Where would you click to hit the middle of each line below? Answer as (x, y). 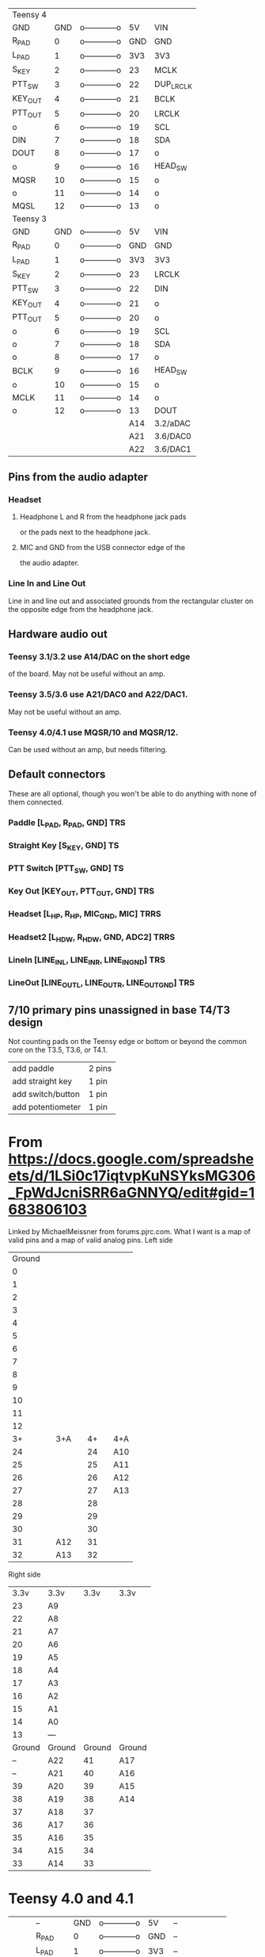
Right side (25, 1574)
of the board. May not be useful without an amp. (87, 674)
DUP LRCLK (173, 84)
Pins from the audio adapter (78, 478)
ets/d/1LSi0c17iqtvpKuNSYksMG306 (132, 1176)
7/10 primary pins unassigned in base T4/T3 (119, 1010)
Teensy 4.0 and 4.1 (71, 1899)
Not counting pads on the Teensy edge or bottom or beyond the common (127, 1042)
